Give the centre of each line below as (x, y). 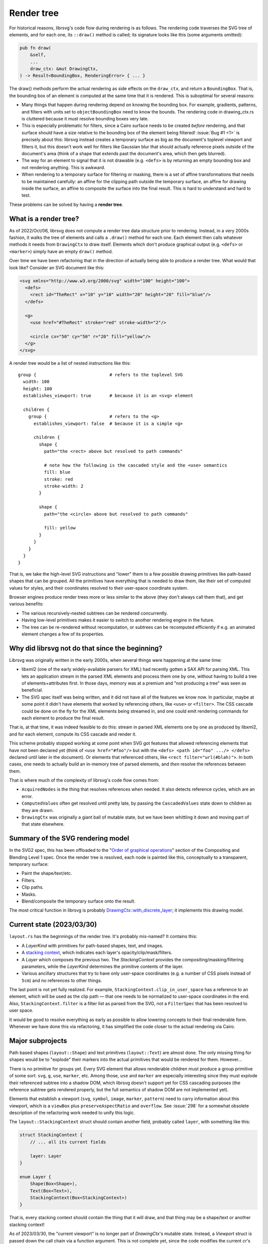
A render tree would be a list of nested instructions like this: (70, 363)
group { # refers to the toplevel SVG (100, 375)
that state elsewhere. (43, 824)
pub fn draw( (35, 48)
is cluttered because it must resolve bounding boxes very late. (85, 119)
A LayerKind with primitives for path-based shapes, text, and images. (93, 945)
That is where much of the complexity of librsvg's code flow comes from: (84, 780)
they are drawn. (38, 810)
